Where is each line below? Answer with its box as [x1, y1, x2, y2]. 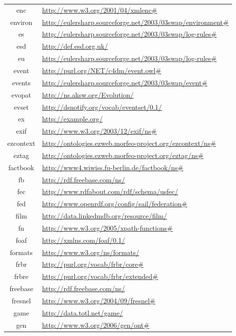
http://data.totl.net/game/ [42, 307, 123, 317]
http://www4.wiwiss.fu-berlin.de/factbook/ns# [42, 162, 183, 172]
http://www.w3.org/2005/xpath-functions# [42, 222, 173, 233]
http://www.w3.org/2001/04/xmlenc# [42, 4, 158, 15]
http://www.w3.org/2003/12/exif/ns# [42, 126, 157, 136]
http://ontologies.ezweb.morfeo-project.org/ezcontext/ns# [42, 138, 216, 148]
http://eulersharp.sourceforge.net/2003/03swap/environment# [42, 17, 229, 27]
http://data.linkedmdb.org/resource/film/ [42, 211, 167, 221]
